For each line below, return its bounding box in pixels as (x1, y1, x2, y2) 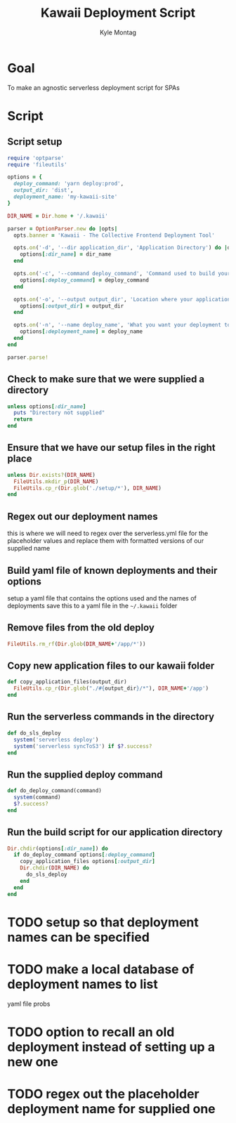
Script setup (7, 136, 63, 148)
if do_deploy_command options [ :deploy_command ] (13, 851, 156, 858)
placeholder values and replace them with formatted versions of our (7, 537, 204, 545)
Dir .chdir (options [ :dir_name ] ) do (7, 845, 109, 852)
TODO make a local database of (7, 961, 195, 977)
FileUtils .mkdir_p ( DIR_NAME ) (13, 478, 99, 485)
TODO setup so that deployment (7, 914, 199, 930)
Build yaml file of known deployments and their (7, 564, 218, 577)
